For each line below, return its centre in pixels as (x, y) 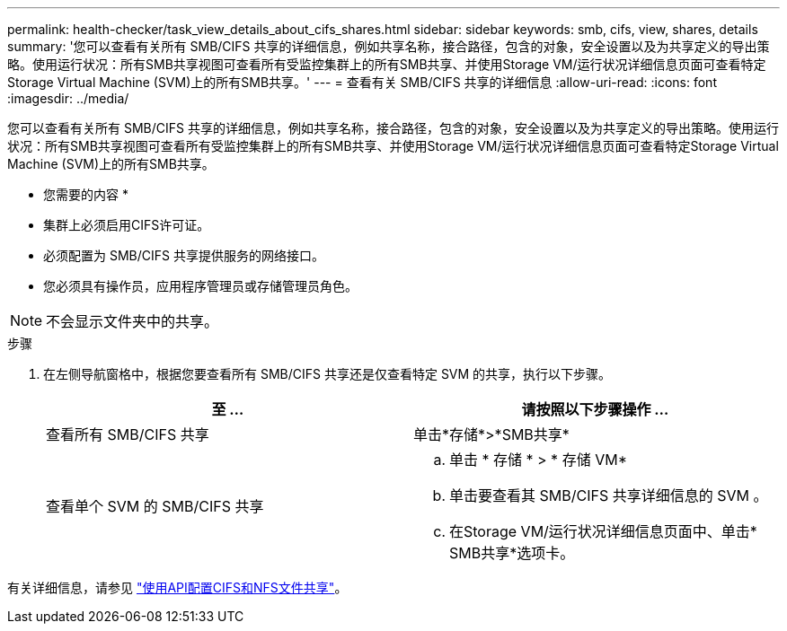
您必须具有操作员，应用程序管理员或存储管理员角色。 (200, 286)
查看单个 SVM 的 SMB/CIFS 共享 (155, 506)
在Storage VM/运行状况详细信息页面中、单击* (603, 531)
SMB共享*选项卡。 (512, 553)
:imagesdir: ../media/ (68, 98)
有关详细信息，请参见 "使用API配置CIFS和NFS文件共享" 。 (177, 587)
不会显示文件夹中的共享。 (133, 321)
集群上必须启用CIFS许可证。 (127, 225)
